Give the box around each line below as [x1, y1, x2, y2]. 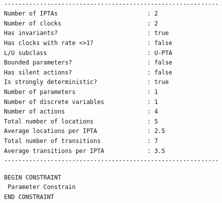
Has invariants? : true [4, 29, 169, 37]
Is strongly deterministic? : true [4, 78, 169, 86]
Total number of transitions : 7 [4, 137, 158, 144]
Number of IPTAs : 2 [4, 10, 158, 17]
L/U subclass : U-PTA [4, 49, 172, 56]
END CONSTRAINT [4, 193, 54, 200]
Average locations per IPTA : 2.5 [4, 127, 165, 135]
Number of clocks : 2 [4, 19, 158, 27]
